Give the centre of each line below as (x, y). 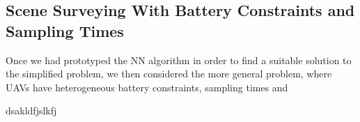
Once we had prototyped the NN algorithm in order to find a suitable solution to (179, 60)
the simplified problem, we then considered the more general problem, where (169, 74)
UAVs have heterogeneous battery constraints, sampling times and (147, 87)
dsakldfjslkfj (31, 110)
